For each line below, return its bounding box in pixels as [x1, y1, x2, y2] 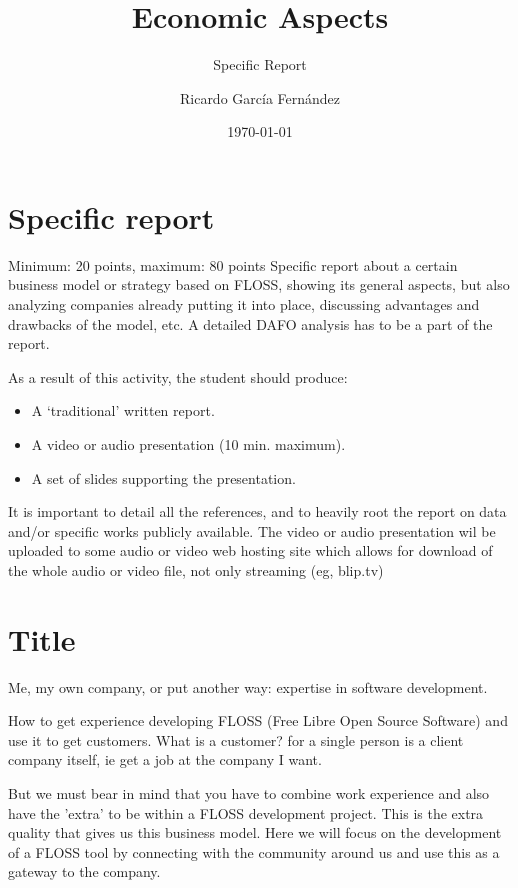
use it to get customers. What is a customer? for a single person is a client [8, 729, 464, 750]
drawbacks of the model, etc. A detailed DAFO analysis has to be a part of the [8, 313, 493, 334]
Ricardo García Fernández [179, 87, 341, 108]
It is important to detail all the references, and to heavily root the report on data [8, 501, 507, 522]
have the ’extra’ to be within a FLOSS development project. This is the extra [8, 802, 484, 823]
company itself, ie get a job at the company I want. [8, 749, 322, 770]
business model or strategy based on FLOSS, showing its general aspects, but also [8, 274, 510, 295]
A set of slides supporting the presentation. [31, 467, 296, 488]
